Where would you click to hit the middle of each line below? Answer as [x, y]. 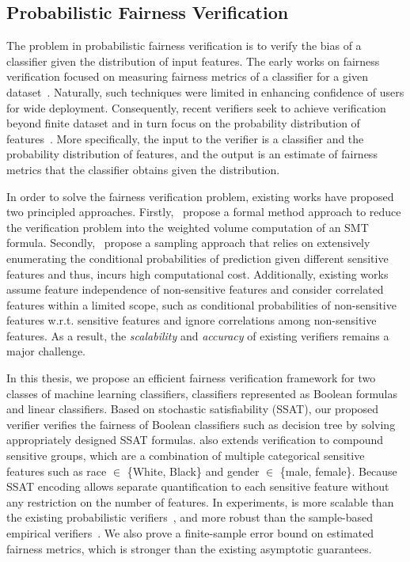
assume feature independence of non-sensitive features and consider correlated [195, 289]
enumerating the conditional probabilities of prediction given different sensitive [197, 258]
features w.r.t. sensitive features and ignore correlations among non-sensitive [192, 320]
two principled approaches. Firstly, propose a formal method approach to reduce [204, 212]
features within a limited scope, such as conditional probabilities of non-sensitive [201, 304]
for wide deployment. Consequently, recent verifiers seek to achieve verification [196, 107]
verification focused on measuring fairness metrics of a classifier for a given [187, 76]
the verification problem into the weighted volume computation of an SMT [188, 227]
